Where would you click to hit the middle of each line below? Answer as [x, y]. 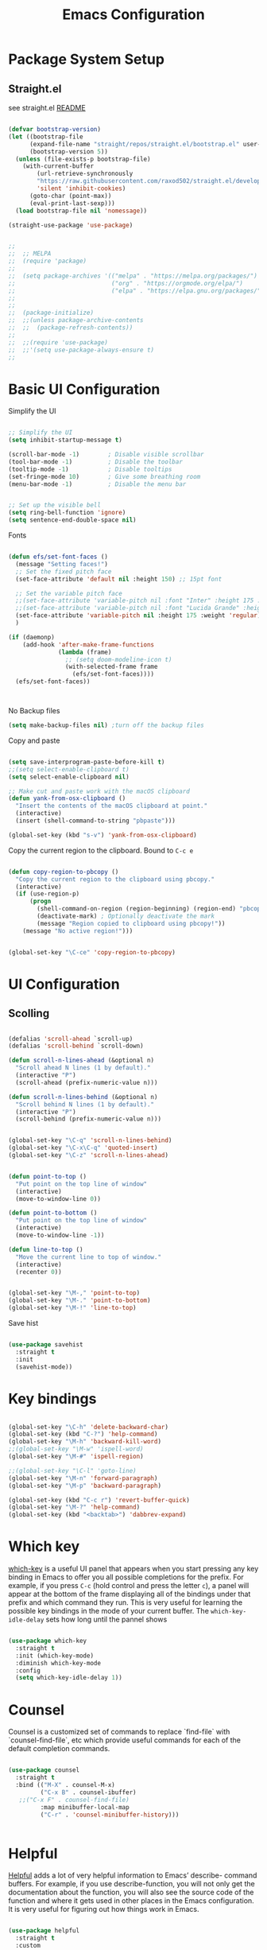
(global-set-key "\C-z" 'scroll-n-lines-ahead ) [89, 1156]
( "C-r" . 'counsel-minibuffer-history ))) [110, 1815]
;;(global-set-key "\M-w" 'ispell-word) [76, 1449]
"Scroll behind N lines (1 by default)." [85, 1104]
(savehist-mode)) [44, 1367]
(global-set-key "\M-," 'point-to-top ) [74, 1293]
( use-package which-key [48, 1641]
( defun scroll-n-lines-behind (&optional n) [83, 1097]
